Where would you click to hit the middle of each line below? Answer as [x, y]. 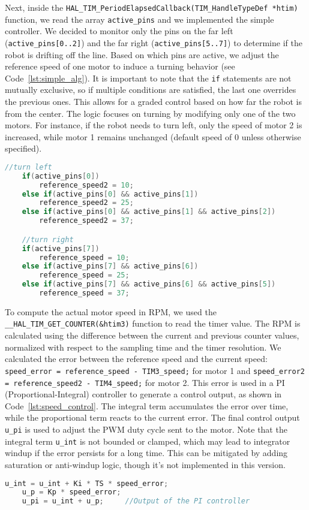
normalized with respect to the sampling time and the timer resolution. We [143, 347]
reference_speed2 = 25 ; [86, 203]
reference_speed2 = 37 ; [86, 221]
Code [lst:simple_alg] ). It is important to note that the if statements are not [148, 78]
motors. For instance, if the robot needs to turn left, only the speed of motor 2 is [154, 125]
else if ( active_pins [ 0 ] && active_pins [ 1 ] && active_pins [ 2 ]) [149, 212]
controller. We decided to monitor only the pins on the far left [119, 31]
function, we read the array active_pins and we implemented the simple [139, 19]
